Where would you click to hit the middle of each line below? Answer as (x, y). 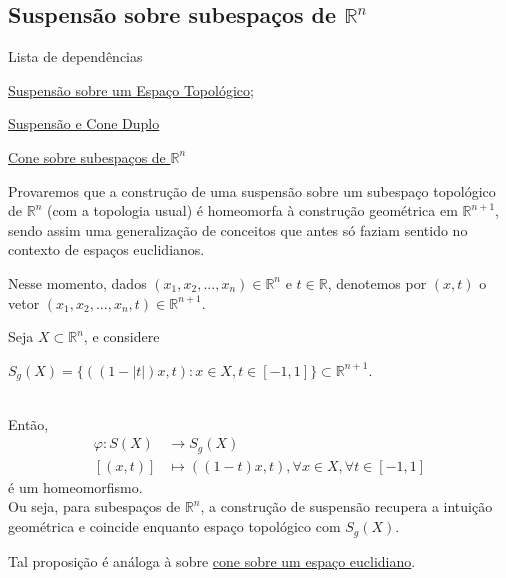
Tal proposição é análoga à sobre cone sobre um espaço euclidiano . (212, 560)
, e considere (121, 336)
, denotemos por (377, 282)
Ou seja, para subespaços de (94, 506)
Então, (28, 423)
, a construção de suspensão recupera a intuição (346, 506)
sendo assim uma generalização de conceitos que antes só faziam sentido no (238, 229)
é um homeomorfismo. (75, 486)
